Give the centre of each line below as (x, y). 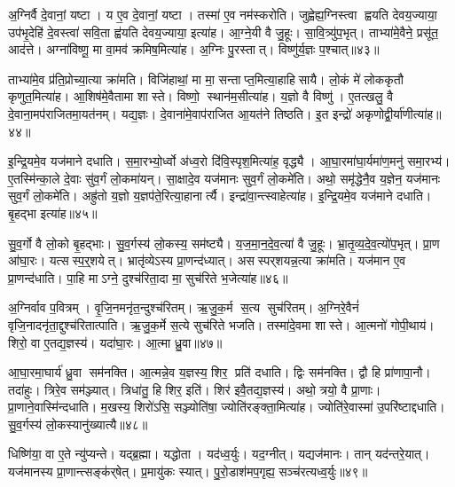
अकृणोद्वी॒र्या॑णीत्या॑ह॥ (398, 113)
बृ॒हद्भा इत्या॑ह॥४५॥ (53, 212)
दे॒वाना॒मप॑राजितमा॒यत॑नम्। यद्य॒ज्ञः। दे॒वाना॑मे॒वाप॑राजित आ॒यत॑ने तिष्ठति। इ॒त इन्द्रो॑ (180, 113)
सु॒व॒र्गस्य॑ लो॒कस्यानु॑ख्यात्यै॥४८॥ (78, 424)
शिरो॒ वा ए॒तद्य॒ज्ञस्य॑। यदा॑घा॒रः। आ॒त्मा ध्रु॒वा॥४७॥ (115, 342)
